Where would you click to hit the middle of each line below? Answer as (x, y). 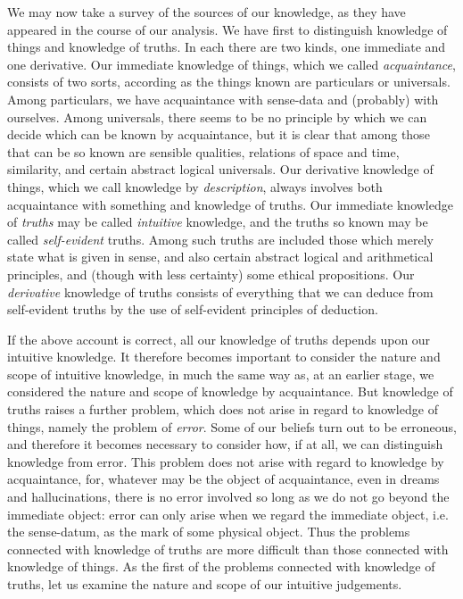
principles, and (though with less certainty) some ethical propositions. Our (211, 274)
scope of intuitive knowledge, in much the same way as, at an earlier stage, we (221, 374)
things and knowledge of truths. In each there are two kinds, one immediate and (227, 47)
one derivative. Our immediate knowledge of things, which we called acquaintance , (231, 64)
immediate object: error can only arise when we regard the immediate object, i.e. (228, 514)
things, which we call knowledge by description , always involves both (195, 186)
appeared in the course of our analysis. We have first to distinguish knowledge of (227, 29)
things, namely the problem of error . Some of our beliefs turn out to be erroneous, (232, 426)
